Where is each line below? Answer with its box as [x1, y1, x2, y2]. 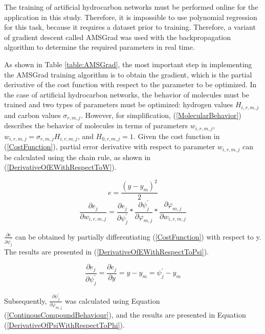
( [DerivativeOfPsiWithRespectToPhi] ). [4, 319, 125, 330]
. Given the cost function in [133, 130, 220, 141]
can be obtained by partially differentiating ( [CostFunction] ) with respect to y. [15, 231, 261, 242]
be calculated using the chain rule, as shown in [4, 151, 151, 162]
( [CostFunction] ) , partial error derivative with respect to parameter [4, 141, 215, 152]
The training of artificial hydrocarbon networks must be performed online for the [4, 2, 258, 12]
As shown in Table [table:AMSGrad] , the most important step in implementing [4, 58, 252, 69]
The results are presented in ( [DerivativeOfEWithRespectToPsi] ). [4, 246, 209, 257]
